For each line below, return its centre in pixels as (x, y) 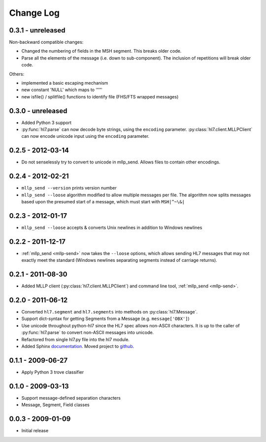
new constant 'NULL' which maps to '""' (62, 90)
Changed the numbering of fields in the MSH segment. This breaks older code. (101, 51)
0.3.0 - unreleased (38, 111)
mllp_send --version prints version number (69, 188)
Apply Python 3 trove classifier (52, 372)
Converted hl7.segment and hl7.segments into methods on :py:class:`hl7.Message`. (110, 312)
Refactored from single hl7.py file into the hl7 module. (76, 339)
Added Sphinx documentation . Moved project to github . (78, 347)
